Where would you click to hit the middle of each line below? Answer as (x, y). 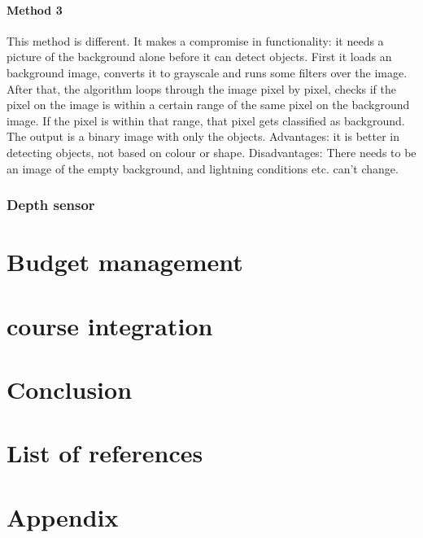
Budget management (125, 262)
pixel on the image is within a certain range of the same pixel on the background (208, 105)
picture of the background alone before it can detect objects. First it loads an (199, 57)
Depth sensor (51, 205)
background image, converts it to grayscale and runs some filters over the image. (207, 72)
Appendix (63, 516)
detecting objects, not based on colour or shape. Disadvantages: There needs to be (211, 152)
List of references (105, 453)
